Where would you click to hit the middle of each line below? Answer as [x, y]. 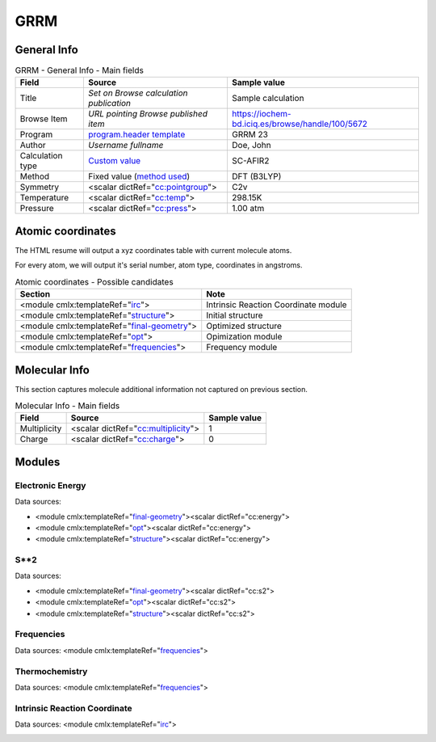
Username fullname [126, 145]
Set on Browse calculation [138, 93]
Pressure [37, 209]
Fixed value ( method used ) [139, 176]
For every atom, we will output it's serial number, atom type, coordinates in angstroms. [159, 265]
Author [33, 145]
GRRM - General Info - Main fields [80, 70]
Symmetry [40, 188]
